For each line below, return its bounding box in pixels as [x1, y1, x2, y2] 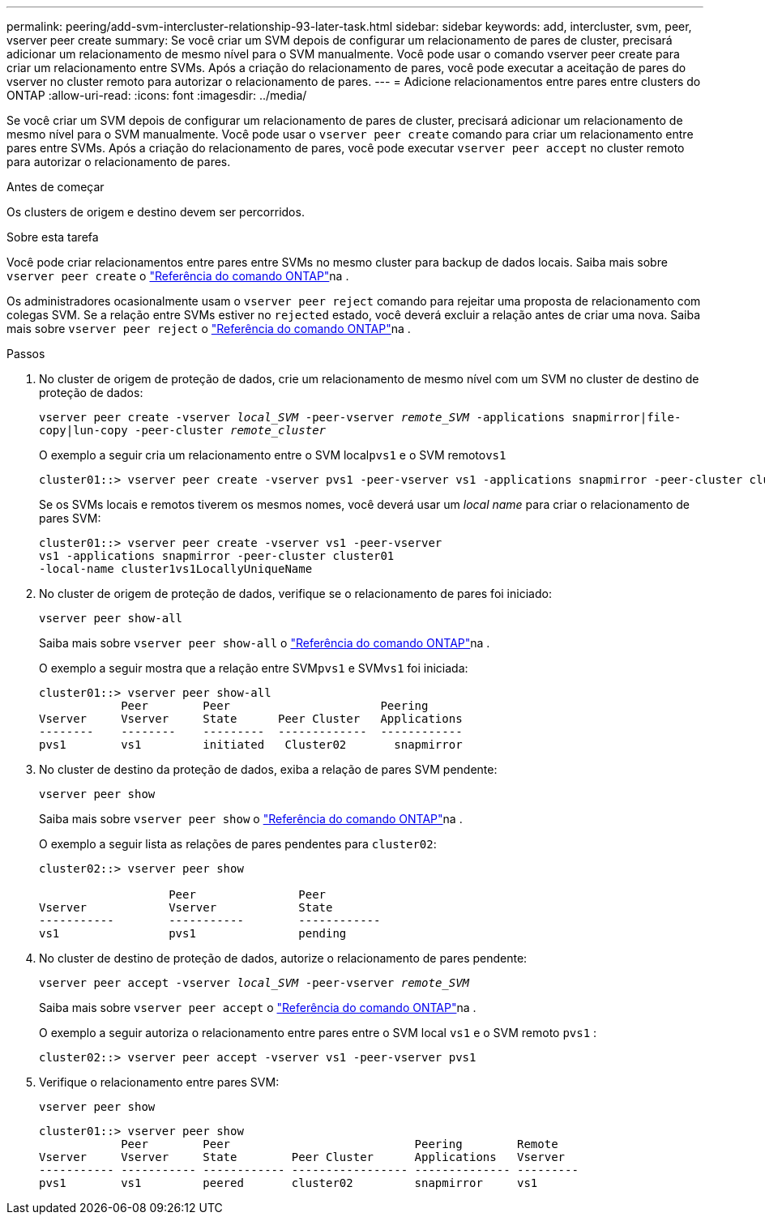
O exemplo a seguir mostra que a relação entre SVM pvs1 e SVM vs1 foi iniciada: [39, 661, 468, 675]
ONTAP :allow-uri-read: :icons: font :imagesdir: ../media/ [6, 88, 307, 102]
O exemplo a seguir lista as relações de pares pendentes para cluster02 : [39, 837, 437, 851]
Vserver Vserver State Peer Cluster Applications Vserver [39, 1151, 566, 1163]
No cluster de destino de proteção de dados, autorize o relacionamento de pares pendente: [39, 951, 528, 965]
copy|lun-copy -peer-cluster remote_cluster [39, 424, 327, 437]
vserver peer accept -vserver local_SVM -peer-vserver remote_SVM [39, 976, 470, 989]
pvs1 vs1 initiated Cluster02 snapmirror [39, 738, 463, 751]
